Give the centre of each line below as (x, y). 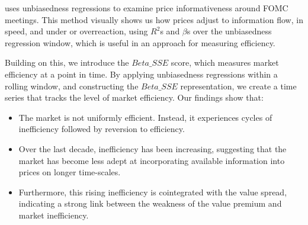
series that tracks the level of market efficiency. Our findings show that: (134, 97)
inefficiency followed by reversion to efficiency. (102, 129)
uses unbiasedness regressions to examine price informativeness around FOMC (147, 8)
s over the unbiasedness (229, 31)
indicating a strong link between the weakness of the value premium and (150, 203)
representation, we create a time (238, 86)
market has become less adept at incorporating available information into (152, 160)
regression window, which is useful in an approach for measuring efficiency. (140, 42)
